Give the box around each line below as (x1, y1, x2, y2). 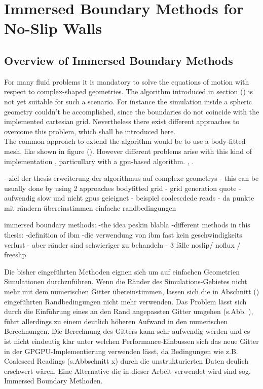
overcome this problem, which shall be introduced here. (4, 126, 176, 136)
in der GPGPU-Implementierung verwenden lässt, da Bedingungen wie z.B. (4, 345, 238, 356)
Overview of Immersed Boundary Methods (4, 52, 233, 68)
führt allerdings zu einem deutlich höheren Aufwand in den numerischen (4, 316, 228, 326)
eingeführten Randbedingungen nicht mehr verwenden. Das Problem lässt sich (4, 296, 247, 306)
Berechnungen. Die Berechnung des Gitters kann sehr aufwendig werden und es (4, 326, 250, 336)
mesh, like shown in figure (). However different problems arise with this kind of (4, 145, 252, 156)
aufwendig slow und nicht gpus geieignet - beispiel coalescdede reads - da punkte (4, 192, 254, 203)
